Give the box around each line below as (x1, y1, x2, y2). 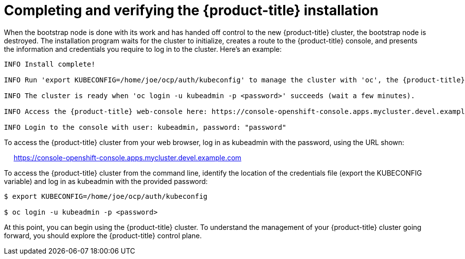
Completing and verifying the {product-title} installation (4, 2, 379, 19)
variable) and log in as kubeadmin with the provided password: (4, 177, 208, 185)
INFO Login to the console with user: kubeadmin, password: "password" (4, 123, 287, 131)
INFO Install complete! (4, 60, 96, 68)
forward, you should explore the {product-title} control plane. (4, 231, 202, 240)
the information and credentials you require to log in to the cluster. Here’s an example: (4, 44, 282, 53)
